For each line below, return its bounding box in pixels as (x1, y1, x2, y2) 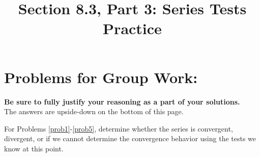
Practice (103, 18, 162, 39)
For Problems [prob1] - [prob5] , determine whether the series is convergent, (4, 123, 233, 134)
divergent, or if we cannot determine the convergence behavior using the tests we (4, 133, 256, 144)
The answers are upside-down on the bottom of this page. (4, 106, 184, 117)
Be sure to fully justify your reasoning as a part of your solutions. (4, 96, 240, 107)
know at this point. (4, 143, 64, 153)
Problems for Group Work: (4, 66, 198, 87)
